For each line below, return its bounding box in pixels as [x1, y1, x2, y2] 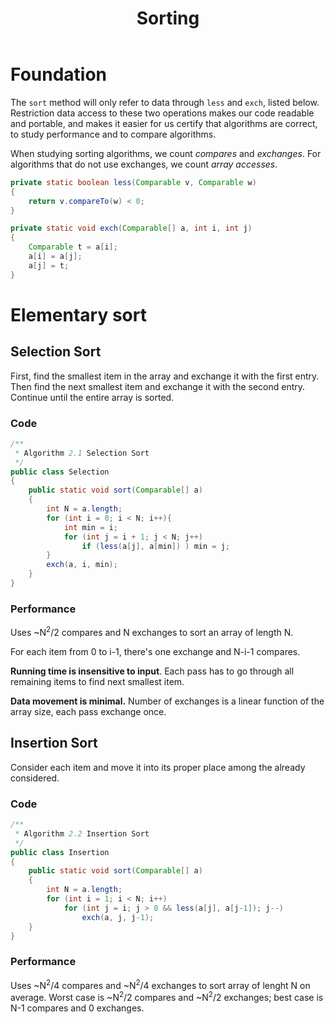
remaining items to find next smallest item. [10, 675, 185, 687]
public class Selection [10, 467, 110, 477]
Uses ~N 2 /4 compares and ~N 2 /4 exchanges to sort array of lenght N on [10, 977, 311, 991]
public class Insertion [10, 847, 110, 857]
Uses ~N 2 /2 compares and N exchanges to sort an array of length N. [10, 625, 294, 638]
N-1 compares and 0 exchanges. [10, 1002, 145, 1014]
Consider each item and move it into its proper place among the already [10, 761, 306, 773]
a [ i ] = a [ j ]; [28, 252, 83, 262]
